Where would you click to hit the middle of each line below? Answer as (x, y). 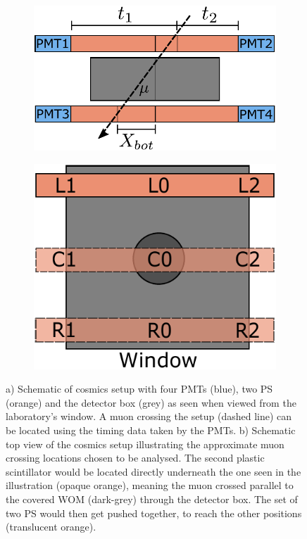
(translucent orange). (51, 527)
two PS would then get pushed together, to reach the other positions (154, 513)
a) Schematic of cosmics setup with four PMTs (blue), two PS (139, 389)
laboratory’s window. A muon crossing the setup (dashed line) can (149, 416)
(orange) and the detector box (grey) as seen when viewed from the (151, 402)
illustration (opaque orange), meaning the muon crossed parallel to (150, 485)
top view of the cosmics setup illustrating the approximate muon (145, 444)
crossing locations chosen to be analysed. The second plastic (135, 458)
